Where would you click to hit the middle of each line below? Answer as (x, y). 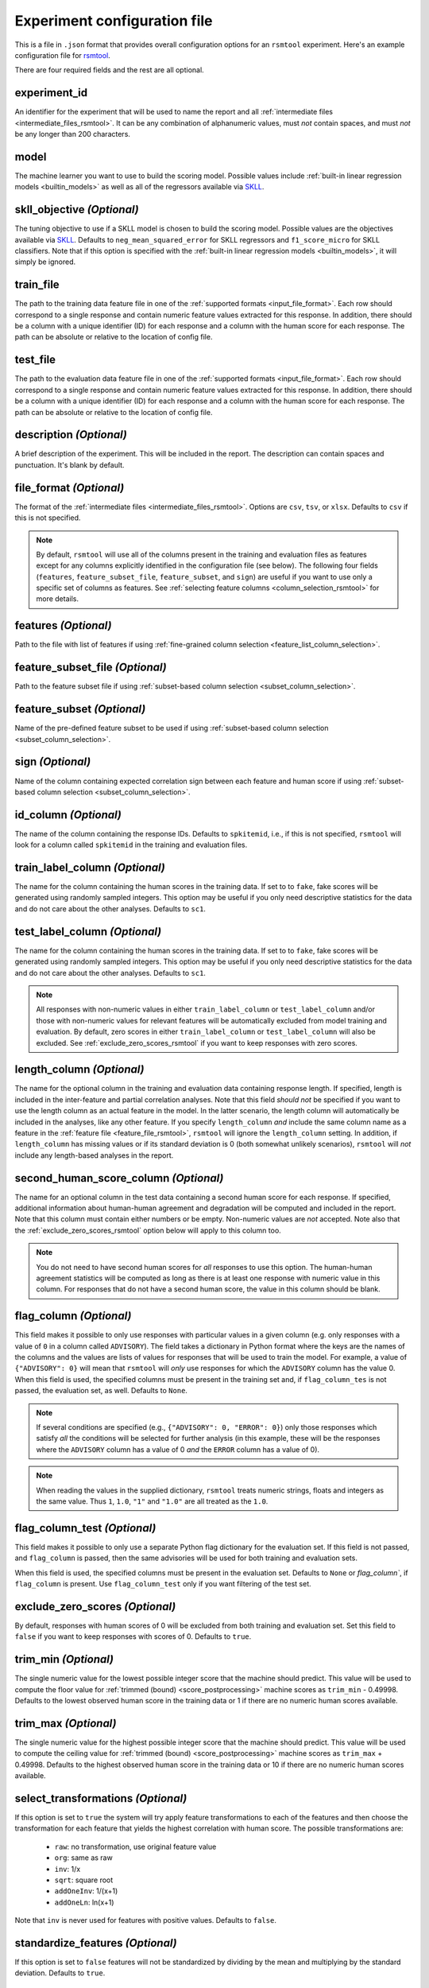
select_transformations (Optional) (101, 1798)
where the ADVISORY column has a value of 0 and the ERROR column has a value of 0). (178, 1449)
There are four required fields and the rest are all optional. (109, 70)
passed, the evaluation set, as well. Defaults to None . (101, 1391)
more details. (58, 599)
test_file (35, 360)
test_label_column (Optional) (88, 932)
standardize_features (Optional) (96, 1943)
